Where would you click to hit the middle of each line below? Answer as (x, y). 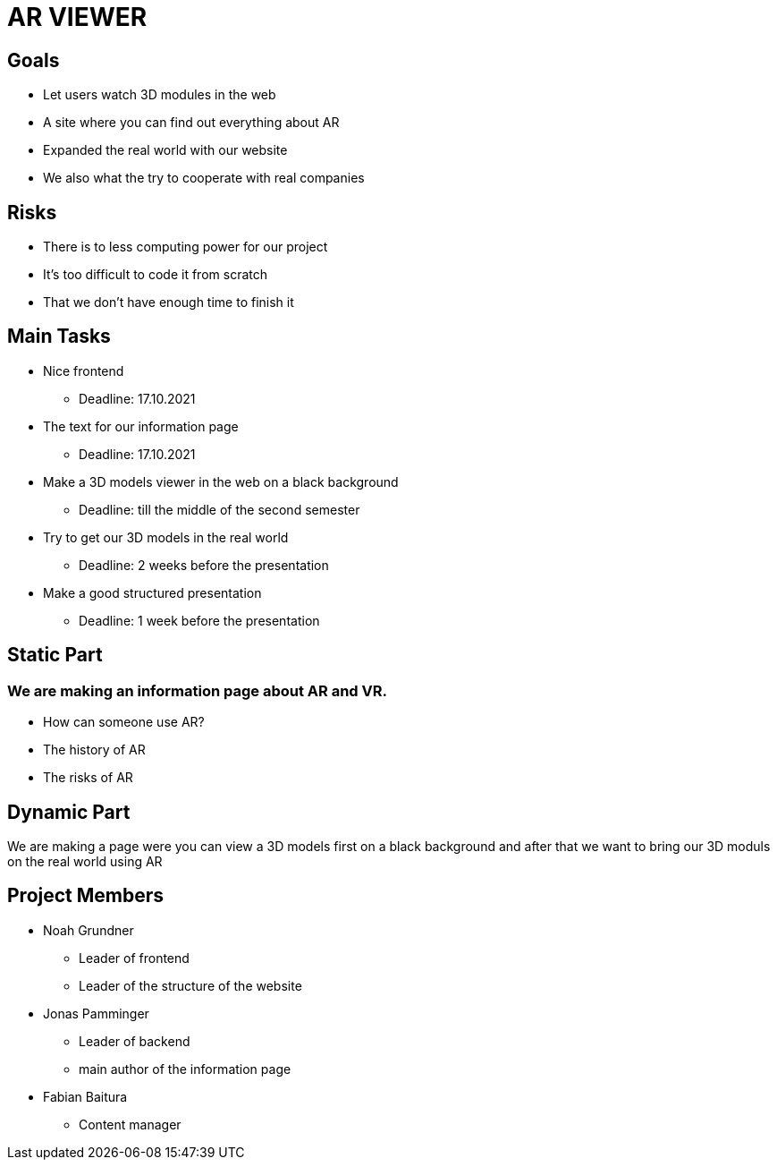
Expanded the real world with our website (165, 150)
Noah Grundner (89, 930)
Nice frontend (84, 371)
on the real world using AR (85, 861)
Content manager (130, 1124)
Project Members (86, 896)
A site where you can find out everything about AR (191, 123)
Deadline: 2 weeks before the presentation (204, 565)
